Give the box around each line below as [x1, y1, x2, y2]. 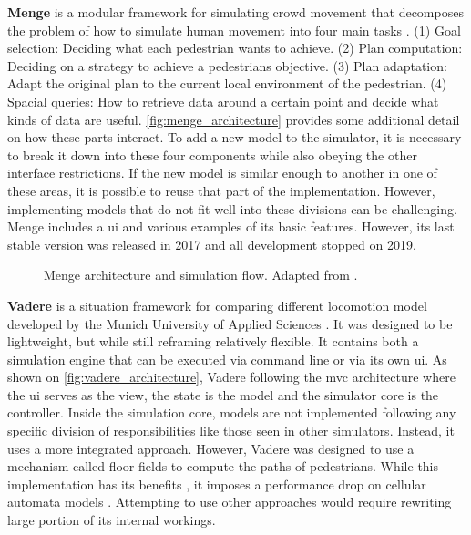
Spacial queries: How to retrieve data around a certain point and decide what [7, 91, 439, 110]
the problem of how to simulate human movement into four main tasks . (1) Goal [7, 20, 461, 39]
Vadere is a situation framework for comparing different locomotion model [7, 295, 427, 314]
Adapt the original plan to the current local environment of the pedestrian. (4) [7, 74, 447, 93]
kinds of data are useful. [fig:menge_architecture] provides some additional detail [7, 109, 460, 129]
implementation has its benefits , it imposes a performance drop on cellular [7, 474, 426, 493]
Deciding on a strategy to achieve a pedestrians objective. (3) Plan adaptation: [7, 56, 447, 75]
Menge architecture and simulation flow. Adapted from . [44, 265, 358, 284]
